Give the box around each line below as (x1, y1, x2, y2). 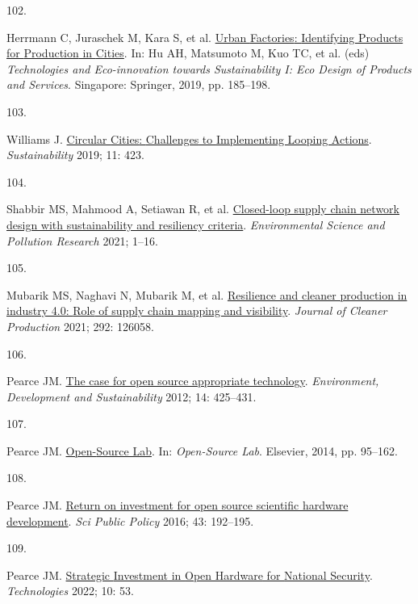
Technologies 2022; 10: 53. (6, 582, 134, 599)
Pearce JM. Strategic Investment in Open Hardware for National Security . (6, 566, 373, 583)
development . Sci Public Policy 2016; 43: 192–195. (6, 512, 254, 529)
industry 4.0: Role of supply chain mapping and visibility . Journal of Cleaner (6, 302, 387, 319)
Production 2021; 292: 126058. (6, 317, 154, 334)
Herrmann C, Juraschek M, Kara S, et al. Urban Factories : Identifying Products (6, 28, 403, 45)
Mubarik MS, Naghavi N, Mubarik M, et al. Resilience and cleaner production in (6, 286, 408, 303)
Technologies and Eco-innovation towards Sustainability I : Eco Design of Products (6, 60, 412, 77)
